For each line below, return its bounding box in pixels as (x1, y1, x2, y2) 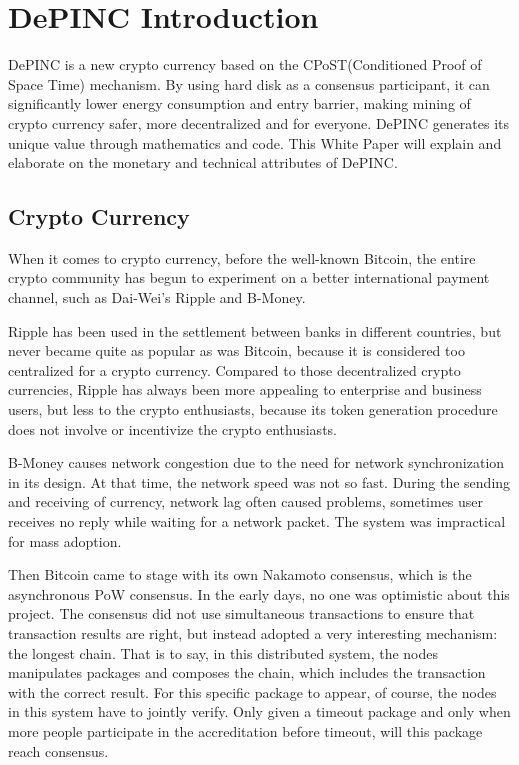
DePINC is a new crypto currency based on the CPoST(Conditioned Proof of (8, 54, 482, 75)
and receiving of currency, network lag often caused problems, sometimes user (8, 491, 484, 512)
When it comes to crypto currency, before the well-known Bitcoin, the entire (8, 247, 476, 268)
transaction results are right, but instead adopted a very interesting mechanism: (8, 622, 498, 643)
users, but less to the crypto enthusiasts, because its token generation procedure (8, 399, 498, 420)
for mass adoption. (8, 530, 122, 551)
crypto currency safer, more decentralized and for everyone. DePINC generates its (8, 112, 510, 133)
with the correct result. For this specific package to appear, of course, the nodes (8, 681, 497, 702)
